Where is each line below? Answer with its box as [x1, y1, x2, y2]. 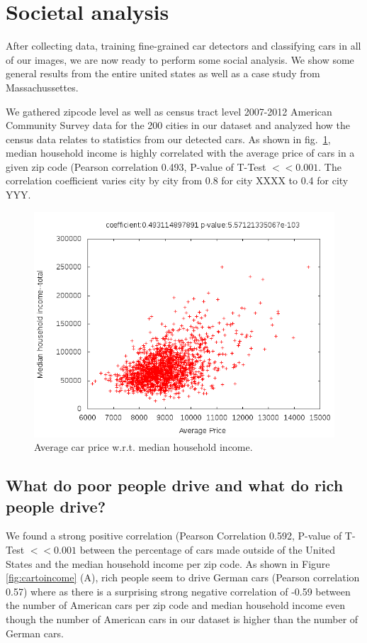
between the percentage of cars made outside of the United [79, 542, 335, 557]
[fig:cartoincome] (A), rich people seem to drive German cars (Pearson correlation [6, 570, 360, 585]
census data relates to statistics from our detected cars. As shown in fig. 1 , [6, 131, 331, 146]
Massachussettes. [6, 79, 79, 94]
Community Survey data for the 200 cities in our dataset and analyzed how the [6, 118, 350, 133]
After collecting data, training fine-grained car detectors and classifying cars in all [6, 38, 361, 53]
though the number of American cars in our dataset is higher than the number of [6, 612, 358, 626]
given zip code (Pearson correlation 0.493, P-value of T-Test [6, 159, 266, 174]
